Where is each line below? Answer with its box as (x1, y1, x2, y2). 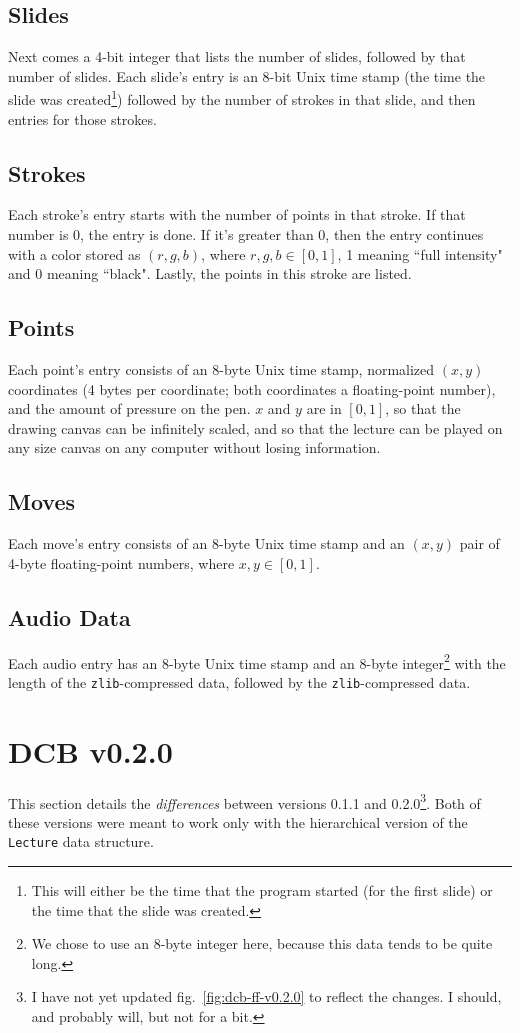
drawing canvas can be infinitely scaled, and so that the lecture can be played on (8, 417, 503, 438)
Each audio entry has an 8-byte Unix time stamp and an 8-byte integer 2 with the (8, 649, 506, 673)
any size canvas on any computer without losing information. (8, 437, 381, 458)
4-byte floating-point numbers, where (8, 552, 235, 573)
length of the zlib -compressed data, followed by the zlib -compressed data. (8, 671, 471, 692)
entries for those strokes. (8, 108, 157, 129)
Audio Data (8, 601, 131, 632)
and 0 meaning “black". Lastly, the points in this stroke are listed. (8, 263, 412, 284)
